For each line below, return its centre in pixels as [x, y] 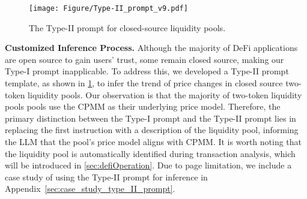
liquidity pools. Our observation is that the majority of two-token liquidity [165, 94]
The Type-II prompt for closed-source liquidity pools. [127, 27]
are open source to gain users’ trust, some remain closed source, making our [144, 59]
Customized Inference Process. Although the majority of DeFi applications [151, 48]
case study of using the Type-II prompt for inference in [106, 177]
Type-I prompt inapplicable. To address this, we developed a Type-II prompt [147, 71]
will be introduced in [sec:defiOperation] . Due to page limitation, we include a [148, 165]
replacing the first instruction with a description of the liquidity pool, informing [152, 130]
